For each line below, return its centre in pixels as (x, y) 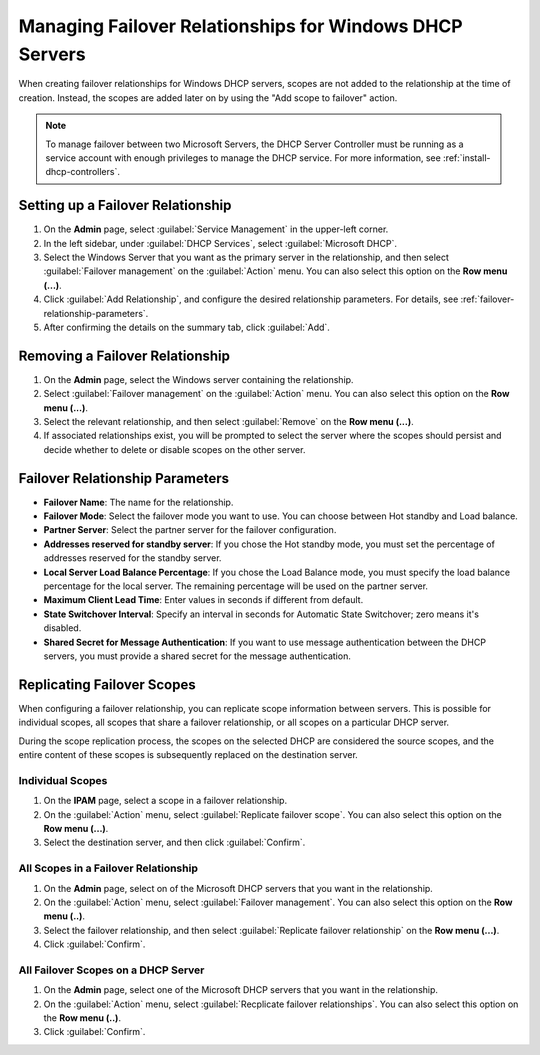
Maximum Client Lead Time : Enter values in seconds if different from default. (203, 600)
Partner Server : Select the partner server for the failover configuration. (190, 530)
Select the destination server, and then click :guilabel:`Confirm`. (174, 842)
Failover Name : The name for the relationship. (138, 502)
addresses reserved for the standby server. (132, 558)
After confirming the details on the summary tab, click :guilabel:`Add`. (186, 327)
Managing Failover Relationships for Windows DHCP (241, 26)
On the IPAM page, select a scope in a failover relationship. (165, 801)
